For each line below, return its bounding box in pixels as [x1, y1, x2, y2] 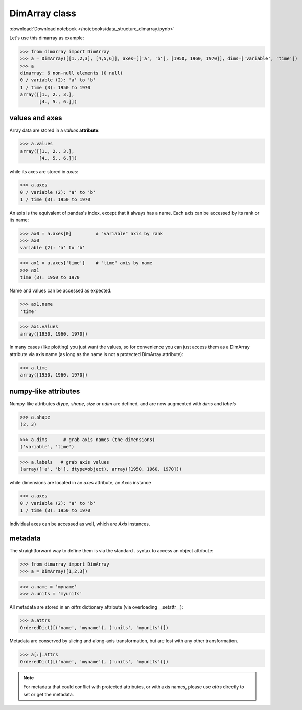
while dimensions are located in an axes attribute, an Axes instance [9, 479, 151, 486]
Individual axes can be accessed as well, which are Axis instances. [9, 520, 150, 527]
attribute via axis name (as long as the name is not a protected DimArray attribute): [9, 351, 183, 357]
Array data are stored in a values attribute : [9, 127, 100, 133]
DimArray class [9, 8, 76, 19]
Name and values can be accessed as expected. [9, 287, 112, 294]
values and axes [9, 114, 62, 122]
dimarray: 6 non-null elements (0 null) [20, 70, 123, 76]
